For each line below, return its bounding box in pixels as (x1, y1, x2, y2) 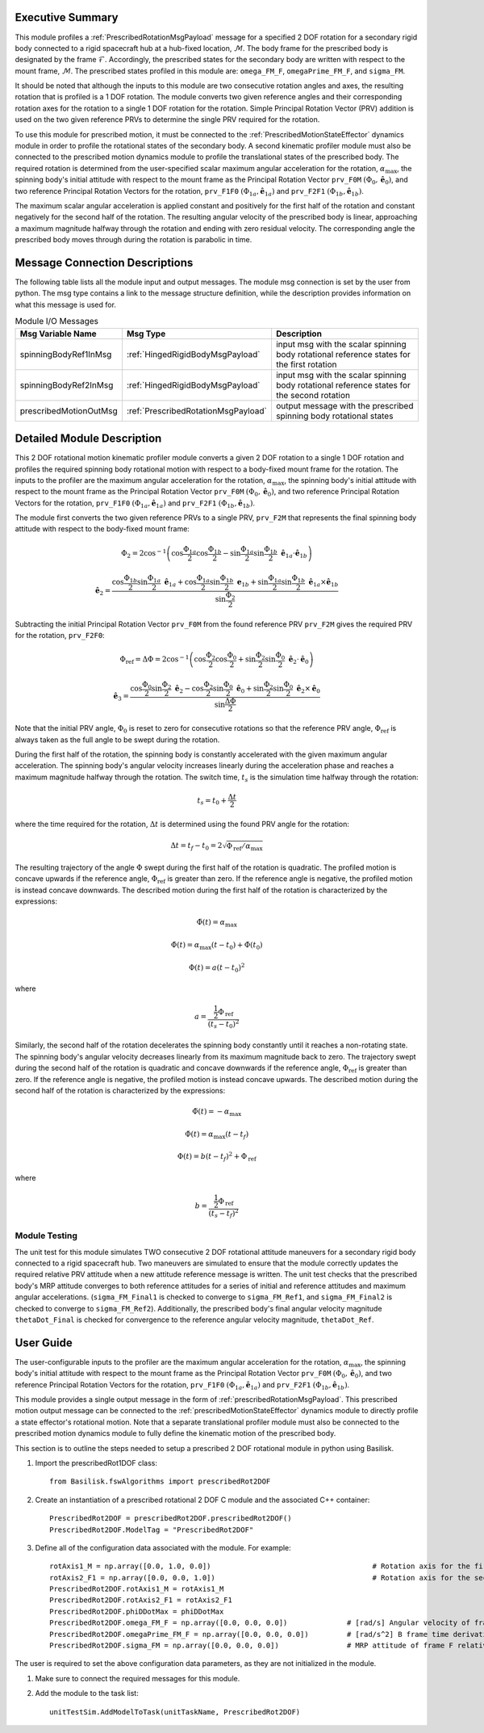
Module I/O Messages (15, 316, 99, 327)
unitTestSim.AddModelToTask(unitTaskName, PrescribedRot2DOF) (49, 1707, 301, 1716)
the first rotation (275, 359, 337, 370)
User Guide (15, 1336, 73, 1349)
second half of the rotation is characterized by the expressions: (15, 1086, 226, 1095)
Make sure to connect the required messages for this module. (35, 1673, 240, 1683)
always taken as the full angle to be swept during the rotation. (15, 735, 220, 745)
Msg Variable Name (19, 328, 97, 339)
